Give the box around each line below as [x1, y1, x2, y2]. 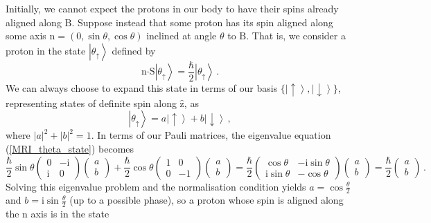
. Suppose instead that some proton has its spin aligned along [71, 14, 333, 29]
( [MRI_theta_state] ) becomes [6, 141, 134, 155]
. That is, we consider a [246, 28, 346, 43]
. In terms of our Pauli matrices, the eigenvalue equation [91, 128, 331, 142]
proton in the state [6, 43, 86, 57]
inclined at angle [146, 28, 217, 43]
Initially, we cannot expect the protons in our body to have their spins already [6, 1, 339, 15]
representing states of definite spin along [6, 95, 177, 110]
